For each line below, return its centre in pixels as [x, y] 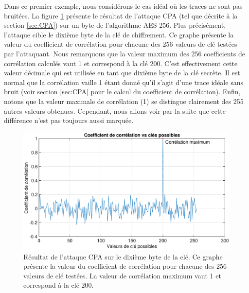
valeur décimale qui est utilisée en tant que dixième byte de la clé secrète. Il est [122, 73]
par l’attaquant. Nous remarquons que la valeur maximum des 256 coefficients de [124, 53]
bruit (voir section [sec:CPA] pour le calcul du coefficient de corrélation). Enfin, [122, 92]
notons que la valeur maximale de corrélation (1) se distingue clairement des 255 [124, 101]
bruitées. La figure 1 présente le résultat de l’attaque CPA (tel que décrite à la [121, 15]
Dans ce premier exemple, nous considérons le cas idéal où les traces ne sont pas [123, 6]
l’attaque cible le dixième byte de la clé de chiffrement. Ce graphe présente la [119, 34]
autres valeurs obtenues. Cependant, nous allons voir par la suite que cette [115, 111]
